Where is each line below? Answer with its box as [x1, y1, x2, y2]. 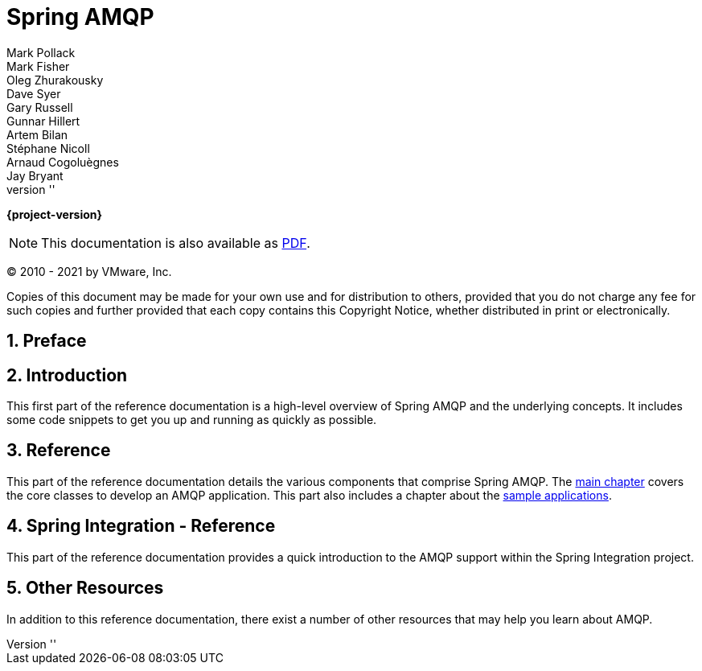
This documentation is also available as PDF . [41, 234, 310, 251]
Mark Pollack [6, 45, 76, 60]
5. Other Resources [6, 578, 164, 599]
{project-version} [6, 207, 103, 221]
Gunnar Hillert [6, 113, 80, 128]
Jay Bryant [6, 168, 64, 183]
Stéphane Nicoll [6, 141, 90, 155]
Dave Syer [6, 86, 61, 101]
